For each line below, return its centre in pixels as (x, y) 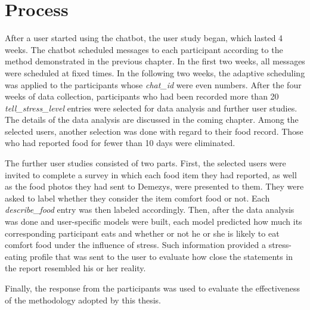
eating (16, 256)
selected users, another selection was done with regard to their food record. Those (154, 131)
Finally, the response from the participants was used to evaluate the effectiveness (153, 288)
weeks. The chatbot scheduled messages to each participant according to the (144, 49)
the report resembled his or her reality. (75, 268)
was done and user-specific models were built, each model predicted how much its (154, 221)
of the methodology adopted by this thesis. (83, 300)
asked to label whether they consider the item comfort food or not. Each (137, 198)
